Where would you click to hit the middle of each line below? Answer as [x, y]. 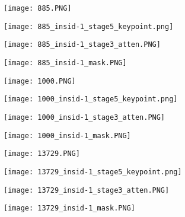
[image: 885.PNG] [38, 8]
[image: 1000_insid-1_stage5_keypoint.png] [91, 99]
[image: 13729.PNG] [42, 154]
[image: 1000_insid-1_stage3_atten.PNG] [84, 117]
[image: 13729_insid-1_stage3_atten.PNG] [87, 190]
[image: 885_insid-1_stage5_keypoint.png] [89, 26]
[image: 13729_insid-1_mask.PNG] [69, 208]
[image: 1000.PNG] [40, 81]
